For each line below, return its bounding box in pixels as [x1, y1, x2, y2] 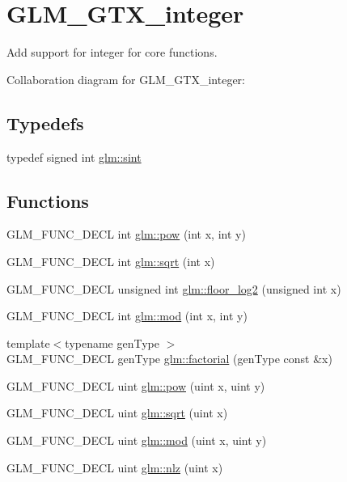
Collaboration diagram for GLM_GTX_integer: [6, 70, 245, 87]
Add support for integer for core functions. [6, 44, 218, 61]
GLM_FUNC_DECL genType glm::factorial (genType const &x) [6, 350, 332, 367]
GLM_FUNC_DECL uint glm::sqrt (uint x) [6, 404, 228, 421]
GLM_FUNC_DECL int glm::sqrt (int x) [6, 252, 215, 269]
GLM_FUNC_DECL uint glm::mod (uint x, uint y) [6, 432, 267, 449]
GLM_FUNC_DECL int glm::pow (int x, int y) [6, 226, 246, 243]
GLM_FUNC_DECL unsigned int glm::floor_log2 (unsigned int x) [6, 280, 341, 297]
